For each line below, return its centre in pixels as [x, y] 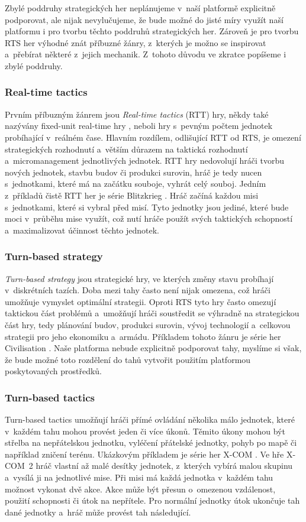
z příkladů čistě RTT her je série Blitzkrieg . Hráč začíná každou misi [132, 195]
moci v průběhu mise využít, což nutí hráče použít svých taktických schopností [149, 218]
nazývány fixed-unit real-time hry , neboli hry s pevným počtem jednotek [139, 126]
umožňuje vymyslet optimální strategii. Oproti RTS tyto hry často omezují [141, 301]
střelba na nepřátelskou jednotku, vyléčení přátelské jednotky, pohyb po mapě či [151, 442]
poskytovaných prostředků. [53, 371]
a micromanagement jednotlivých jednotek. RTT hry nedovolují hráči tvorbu [145, 161]
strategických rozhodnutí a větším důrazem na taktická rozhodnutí [126, 149]
